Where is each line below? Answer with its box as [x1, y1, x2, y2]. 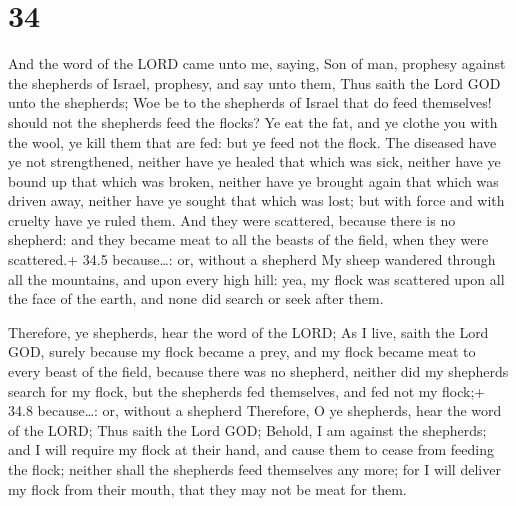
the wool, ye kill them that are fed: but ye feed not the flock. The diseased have [8, 131, 497, 152]
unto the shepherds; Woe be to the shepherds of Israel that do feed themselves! [8, 92, 492, 113]
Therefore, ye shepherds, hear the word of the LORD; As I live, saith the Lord [8, 321, 489, 342]
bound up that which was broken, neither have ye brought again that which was [8, 170, 499, 191]
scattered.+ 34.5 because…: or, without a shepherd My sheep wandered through [8, 249, 496, 270]
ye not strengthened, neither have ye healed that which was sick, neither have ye [8, 151, 501, 172]
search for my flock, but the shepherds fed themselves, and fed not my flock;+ [8, 380, 486, 401]
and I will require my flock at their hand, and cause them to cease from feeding [8, 439, 495, 460]
